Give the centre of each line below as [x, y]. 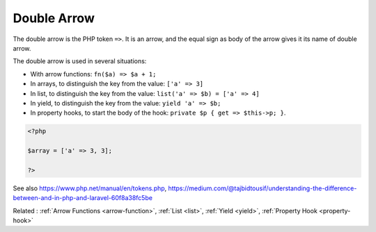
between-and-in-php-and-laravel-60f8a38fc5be [83, 198]
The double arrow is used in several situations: [80, 61]
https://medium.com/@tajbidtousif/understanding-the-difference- [263, 188]
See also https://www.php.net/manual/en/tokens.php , [90, 188]
